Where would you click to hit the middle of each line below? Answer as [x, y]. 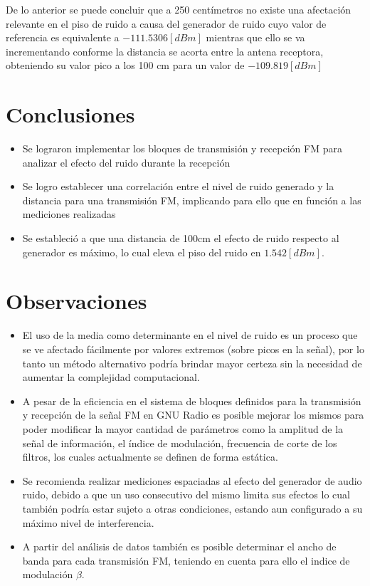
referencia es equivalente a [63, 37]
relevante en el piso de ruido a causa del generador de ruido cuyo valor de [166, 23]
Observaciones [76, 301]
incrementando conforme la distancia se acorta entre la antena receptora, [165, 51]
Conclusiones [70, 114]
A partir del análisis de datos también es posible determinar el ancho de [179, 546]
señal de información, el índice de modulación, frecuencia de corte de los [180, 443]
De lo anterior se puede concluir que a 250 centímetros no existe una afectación [179, 9]
